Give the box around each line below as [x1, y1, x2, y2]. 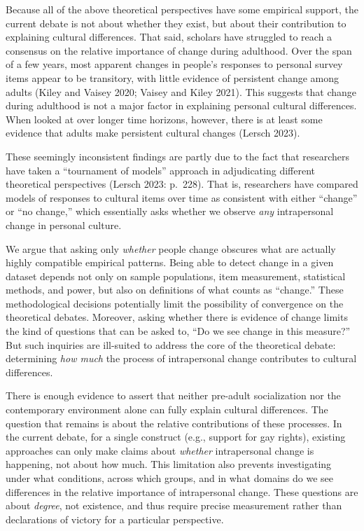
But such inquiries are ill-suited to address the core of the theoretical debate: [6, 337, 336, 352]
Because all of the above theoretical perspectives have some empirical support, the [6, 2, 358, 16]
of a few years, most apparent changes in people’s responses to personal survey [6, 57, 343, 71]
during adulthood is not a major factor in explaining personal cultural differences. [6, 98, 357, 113]
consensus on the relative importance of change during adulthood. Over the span [6, 43, 352, 57]
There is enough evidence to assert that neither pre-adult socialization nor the [6, 388, 341, 403]
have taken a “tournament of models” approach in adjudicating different [6, 163, 315, 177]
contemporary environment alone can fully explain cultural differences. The [6, 402, 328, 417]
